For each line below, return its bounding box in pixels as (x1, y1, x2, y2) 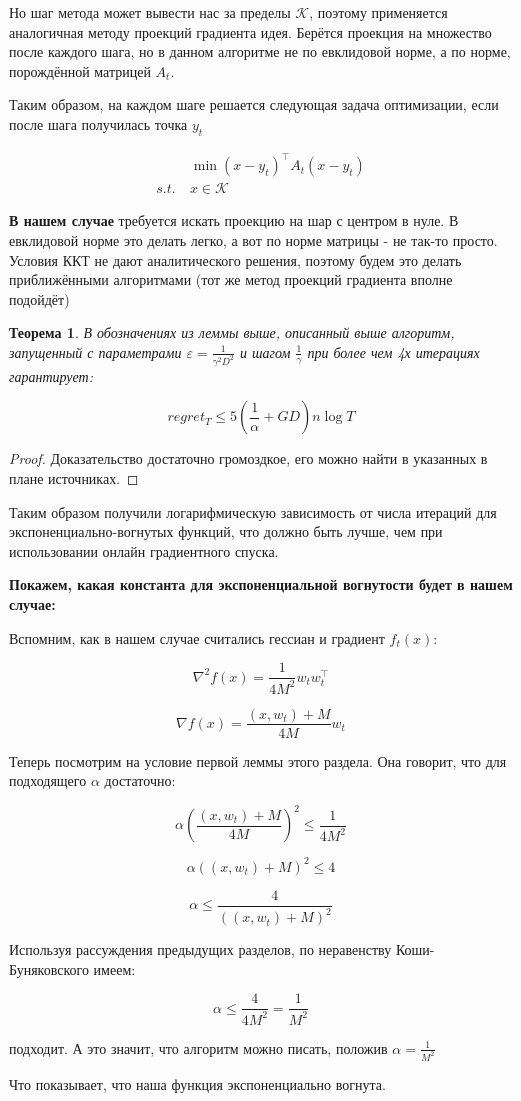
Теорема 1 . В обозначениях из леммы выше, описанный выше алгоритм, (9, 322, 455, 343)
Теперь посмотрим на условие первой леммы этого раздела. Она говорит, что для (9, 750, 507, 771)
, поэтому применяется (309, 2, 448, 22)
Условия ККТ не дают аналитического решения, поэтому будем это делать (9, 249, 462, 270)
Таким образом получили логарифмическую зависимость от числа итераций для (9, 501, 497, 522)
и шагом (239, 341, 291, 362)
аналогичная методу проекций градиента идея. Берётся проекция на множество (9, 21, 492, 42)
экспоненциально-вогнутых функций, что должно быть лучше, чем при (9, 521, 443, 542)
